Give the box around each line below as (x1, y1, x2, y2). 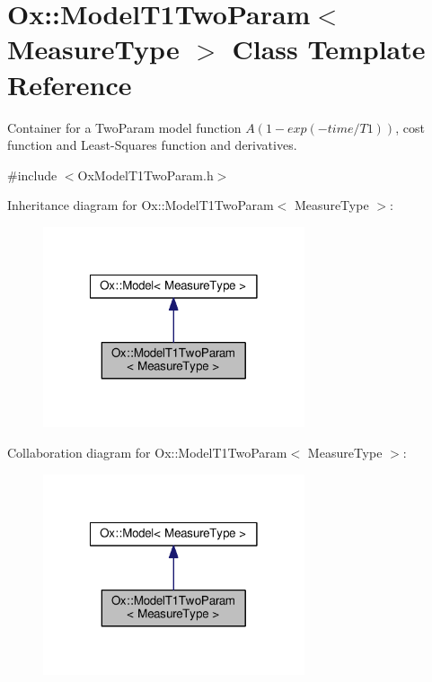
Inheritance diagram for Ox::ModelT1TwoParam (7, 196, 274, 214)
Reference (7, 66, 132, 102)
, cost (395, 118, 425, 136)
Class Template (232, 31, 426, 67)
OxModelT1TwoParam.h (77, 165, 214, 184)
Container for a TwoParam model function (7, 118, 242, 136)
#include (7, 165, 57, 184)
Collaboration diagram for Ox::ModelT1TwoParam (7, 443, 287, 462)
